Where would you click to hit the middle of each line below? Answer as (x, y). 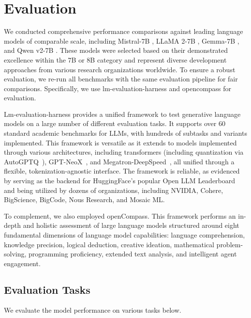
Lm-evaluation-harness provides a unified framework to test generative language (122, 114)
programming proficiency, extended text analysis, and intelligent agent (133, 254)
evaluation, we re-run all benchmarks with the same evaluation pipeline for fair (121, 79)
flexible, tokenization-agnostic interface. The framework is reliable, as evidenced (122, 171)
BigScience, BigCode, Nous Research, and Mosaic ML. (84, 199)
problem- (230, 244)
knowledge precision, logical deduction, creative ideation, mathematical (109, 244)
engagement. (22, 263)
